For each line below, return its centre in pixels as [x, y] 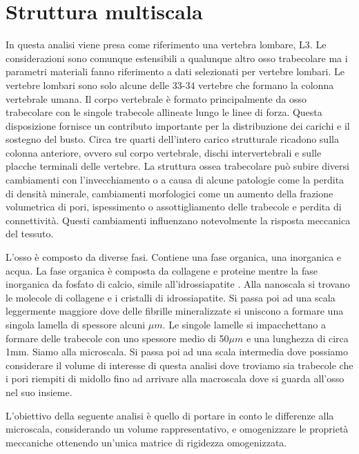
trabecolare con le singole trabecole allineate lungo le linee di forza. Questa [164, 112]
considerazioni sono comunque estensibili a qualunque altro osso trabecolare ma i [177, 58]
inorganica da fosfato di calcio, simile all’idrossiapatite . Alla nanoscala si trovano [178, 284]
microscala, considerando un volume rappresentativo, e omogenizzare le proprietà [177, 429]
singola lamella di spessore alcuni [76, 324]
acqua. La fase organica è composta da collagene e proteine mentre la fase [162, 270]
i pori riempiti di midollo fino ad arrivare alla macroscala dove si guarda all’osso [175, 378]
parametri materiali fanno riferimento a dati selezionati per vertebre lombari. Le [175, 71]
